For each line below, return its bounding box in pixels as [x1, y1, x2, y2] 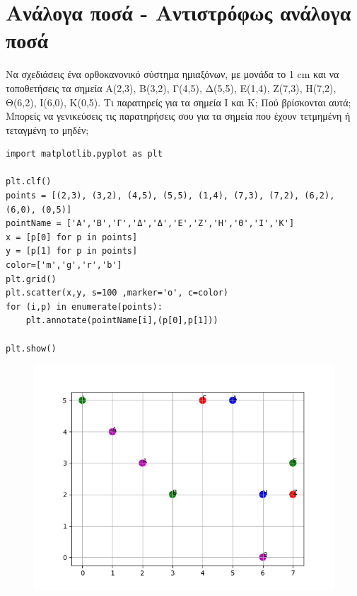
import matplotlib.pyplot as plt [6, 149, 163, 159]
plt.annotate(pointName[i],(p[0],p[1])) [25, 315, 218, 326]
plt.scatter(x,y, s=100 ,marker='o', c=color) [6, 288, 228, 298]
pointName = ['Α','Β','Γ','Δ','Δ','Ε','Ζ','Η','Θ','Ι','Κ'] [6, 218, 295, 229]
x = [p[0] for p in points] [6, 232, 138, 242]
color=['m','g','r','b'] [6, 260, 122, 271]
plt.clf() [6, 176, 52, 187]
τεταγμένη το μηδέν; [6, 122, 89, 137]
